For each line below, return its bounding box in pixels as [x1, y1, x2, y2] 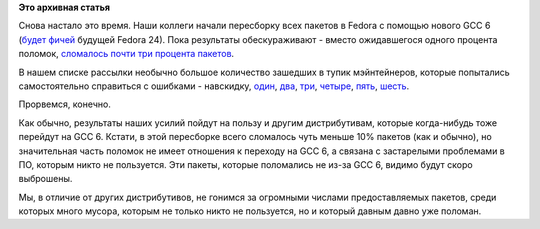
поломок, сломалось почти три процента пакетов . [18, 48, 235, 60]
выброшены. [18, 173, 73, 185]
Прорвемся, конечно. [18, 98, 112, 110]
